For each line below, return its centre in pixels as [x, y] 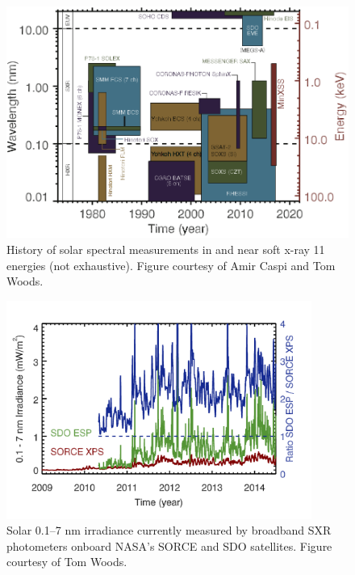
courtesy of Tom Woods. [67, 562]
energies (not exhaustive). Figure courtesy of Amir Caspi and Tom [171, 265]
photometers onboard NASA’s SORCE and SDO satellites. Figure [169, 545]
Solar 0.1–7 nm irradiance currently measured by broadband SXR [169, 530]
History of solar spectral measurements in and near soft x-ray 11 [166, 249]
